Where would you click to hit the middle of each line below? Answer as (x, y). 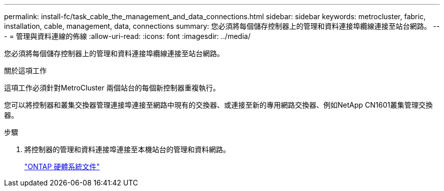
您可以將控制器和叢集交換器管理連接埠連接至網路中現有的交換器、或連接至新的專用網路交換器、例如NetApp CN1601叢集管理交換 (218, 105)
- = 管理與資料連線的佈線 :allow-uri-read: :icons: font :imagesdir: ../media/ (127, 36)
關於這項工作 (25, 70)
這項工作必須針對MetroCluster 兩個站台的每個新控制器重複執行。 (112, 88)
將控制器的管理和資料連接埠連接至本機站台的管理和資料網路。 (127, 149)
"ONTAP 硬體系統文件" (62, 166)
